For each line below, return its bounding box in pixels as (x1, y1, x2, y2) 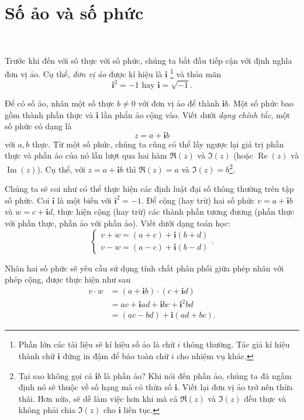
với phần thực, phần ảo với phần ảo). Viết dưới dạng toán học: (5, 217, 230, 229)
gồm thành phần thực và (5, 108, 94, 121)
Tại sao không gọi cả (18, 369, 92, 381)
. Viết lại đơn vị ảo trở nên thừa (177, 381, 293, 393)
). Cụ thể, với (37, 163, 85, 175)
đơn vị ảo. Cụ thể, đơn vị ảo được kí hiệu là (5, 67, 163, 80)
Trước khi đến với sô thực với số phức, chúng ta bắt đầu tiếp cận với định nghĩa (5, 54, 292, 66)
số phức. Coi (5, 194, 50, 206)
